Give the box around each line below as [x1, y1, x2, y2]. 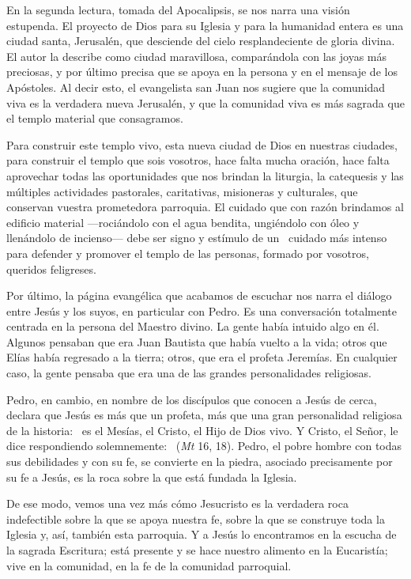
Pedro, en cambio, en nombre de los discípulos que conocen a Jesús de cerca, [6, 391, 377, 407]
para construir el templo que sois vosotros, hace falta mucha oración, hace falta [6, 152, 390, 168]
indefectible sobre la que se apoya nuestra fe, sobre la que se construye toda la [6, 510, 385, 527]
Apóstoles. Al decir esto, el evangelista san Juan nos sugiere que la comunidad [6, 78, 386, 95]
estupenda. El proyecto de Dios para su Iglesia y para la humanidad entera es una [6, 17, 404, 33]
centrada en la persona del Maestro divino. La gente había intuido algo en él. [6, 318, 379, 335]
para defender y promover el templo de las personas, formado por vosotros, [6, 244, 369, 261]
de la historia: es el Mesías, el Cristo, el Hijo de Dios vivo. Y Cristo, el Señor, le [6, 422, 398, 438]
